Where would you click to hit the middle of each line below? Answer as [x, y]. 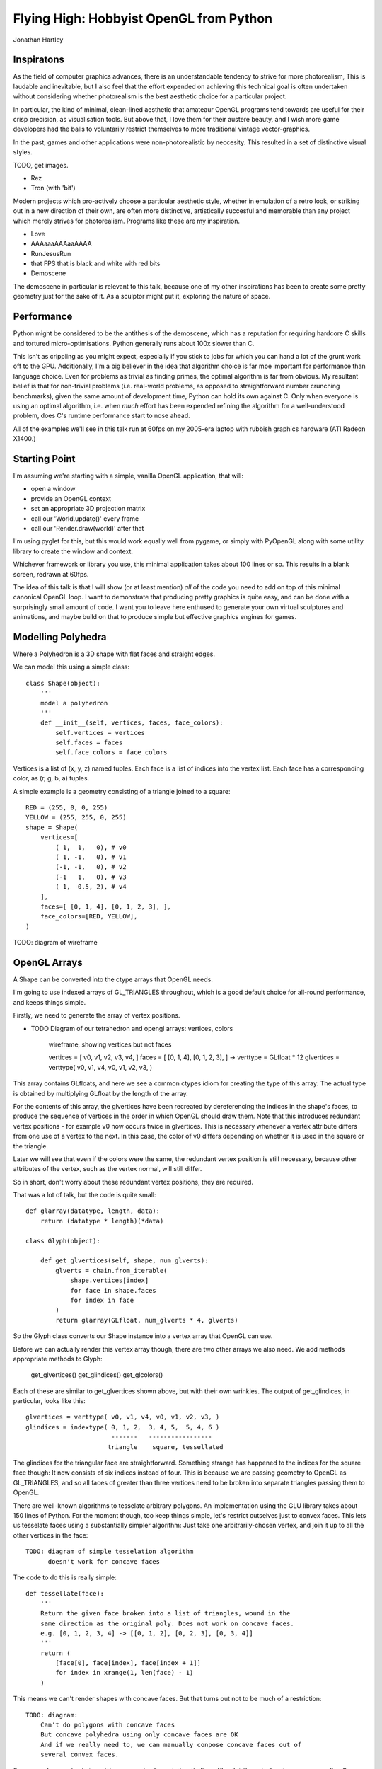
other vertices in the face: [51, 1535]
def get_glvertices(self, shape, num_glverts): [124, 1261]
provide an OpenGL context [71, 498]
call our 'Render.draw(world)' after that [87, 528]
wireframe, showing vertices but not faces [110, 1044]
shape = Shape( [52, 827]
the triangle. [31, 1146]
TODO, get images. [41, 165]
